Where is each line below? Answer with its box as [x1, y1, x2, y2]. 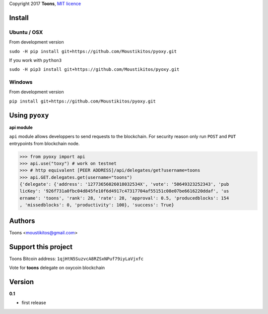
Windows [9, 79, 33, 86]
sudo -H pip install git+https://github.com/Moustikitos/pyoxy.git [9, 49, 177, 54]
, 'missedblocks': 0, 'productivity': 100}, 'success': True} [19, 202, 174, 208]
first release [21, 300, 47, 306]
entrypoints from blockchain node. [9, 140, 80, 146]
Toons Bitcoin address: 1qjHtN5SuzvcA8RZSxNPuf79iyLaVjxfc [9, 256, 144, 262]
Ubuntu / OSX [9, 29, 43, 36]
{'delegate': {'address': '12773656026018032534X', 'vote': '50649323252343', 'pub [19, 181, 229, 187]
